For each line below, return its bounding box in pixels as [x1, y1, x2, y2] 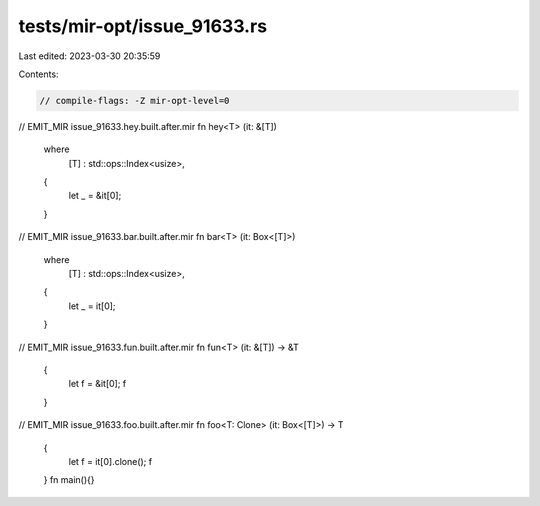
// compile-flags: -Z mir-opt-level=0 [39, 95, 230, 106]
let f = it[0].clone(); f [68, 455, 153, 467]
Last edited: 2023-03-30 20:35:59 [18, 50, 161, 62]
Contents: [18, 68, 59, 80]
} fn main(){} [43, 474, 95, 486]
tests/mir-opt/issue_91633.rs [18, 15, 268, 37]
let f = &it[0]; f [68, 378, 127, 390]
